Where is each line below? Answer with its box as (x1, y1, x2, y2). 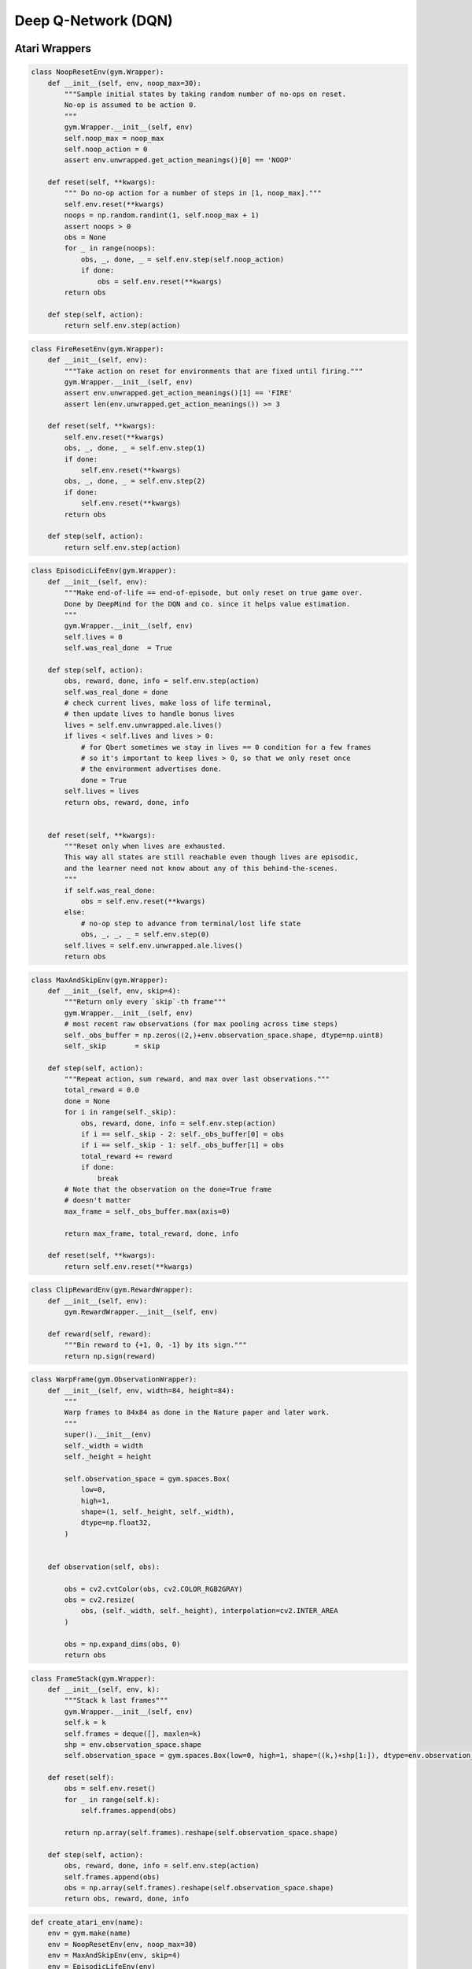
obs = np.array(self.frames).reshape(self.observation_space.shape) (64, 1883, 334, 1892)
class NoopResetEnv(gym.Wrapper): (31, 68, 164, 76)
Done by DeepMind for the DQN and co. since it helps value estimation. (64, 599, 351, 608)
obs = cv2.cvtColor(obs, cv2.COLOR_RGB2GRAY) (64, 1584, 243, 1593)
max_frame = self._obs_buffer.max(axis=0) (64, 1207, 231, 1216)
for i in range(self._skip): (64, 1107, 177, 1117)
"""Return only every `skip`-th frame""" (64, 997, 227, 1007)
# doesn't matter (64, 1196, 131, 1205)
